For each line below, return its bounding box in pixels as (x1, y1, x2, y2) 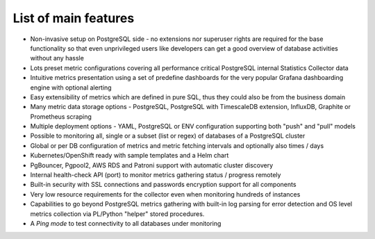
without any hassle (30, 54, 85, 63)
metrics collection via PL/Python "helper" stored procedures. (30, 209, 205, 218)
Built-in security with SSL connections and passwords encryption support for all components (30, 181, 297, 189)
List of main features (12, 10, 135, 26)
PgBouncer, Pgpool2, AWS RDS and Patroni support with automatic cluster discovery (30, 160, 274, 170)
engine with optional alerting (30, 83, 112, 92)
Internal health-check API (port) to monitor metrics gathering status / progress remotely (30, 171, 281, 179)
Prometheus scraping (30, 112, 92, 121)
